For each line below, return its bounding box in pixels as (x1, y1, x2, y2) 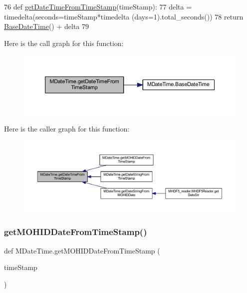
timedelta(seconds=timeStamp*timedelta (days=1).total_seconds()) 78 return (4, 11, 244, 21)
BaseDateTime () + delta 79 (4, 21, 89, 31)
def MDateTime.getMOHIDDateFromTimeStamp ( (4, 245, 160, 255)
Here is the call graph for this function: (4, 37, 124, 48)
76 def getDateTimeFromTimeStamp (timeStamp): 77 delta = (4, 1, 192, 11)
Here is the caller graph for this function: (4, 123, 130, 134)
